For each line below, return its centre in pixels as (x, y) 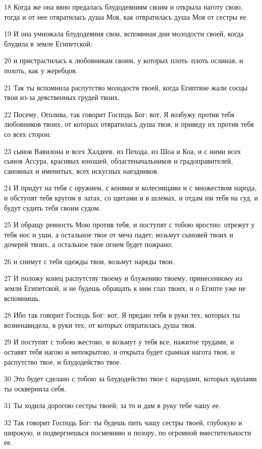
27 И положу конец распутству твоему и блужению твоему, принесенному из (123, 278)
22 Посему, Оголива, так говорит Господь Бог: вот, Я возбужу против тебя (119, 114)
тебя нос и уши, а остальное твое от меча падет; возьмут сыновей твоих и (119, 234)
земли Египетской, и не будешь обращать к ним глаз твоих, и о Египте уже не (125, 288)
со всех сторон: (28, 134)
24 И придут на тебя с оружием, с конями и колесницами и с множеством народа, (130, 188)
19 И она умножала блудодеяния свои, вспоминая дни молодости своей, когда (124, 34)
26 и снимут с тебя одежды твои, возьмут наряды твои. (89, 261)
